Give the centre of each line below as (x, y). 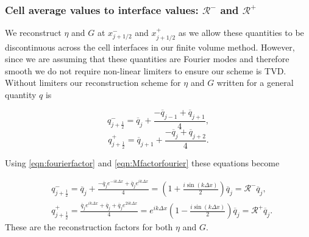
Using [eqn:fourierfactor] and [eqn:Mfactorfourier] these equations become (142, 162)
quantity (21, 95)
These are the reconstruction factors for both (89, 227)
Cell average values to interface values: (102, 9)
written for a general (255, 83)
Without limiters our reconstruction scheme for (93, 83)
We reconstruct (33, 33)
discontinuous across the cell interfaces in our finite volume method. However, (150, 47)
